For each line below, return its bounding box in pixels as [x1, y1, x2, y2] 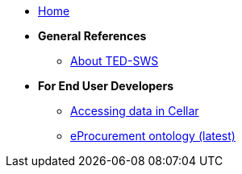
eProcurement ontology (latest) [70, 129, 236, 143]
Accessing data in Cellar [70, 104, 199, 118]
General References [38, 29, 147, 43]
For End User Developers [38, 79, 173, 93]
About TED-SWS [70, 54, 159, 68]
